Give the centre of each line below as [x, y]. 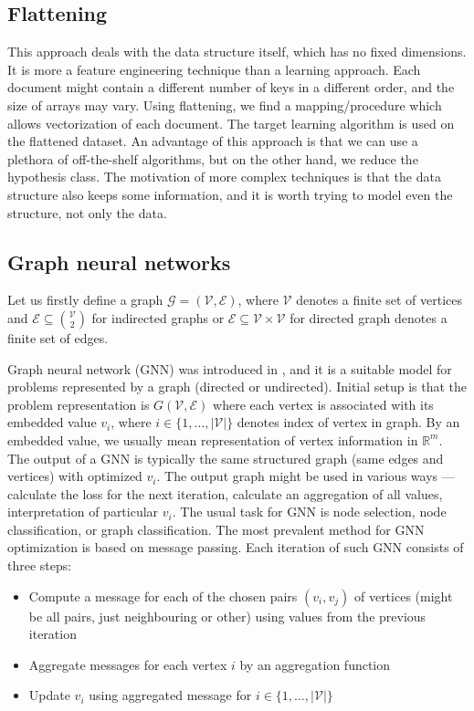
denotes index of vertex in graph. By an [348, 422]
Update [49, 695]
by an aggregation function [315, 664]
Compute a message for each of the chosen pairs [163, 596]
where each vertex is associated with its [323, 404]
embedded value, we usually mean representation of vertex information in [213, 439]
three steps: [40, 565]
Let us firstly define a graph [85, 300]
